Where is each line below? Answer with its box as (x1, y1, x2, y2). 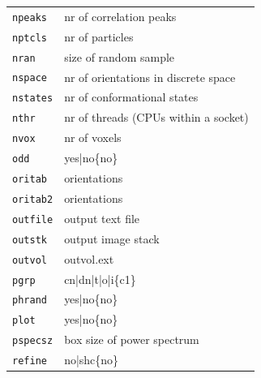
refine (12, 355, 47, 367)
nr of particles (64, 28, 134, 45)
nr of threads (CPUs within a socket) (64, 109, 249, 126)
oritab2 (12, 193, 53, 205)
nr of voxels (64, 129, 122, 146)
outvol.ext (64, 250, 114, 267)
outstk (12, 234, 47, 246)
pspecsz (12, 335, 53, 347)
